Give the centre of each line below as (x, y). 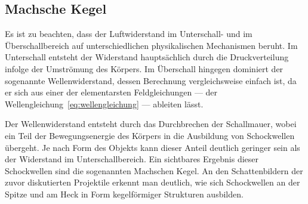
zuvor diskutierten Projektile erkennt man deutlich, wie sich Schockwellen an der (153, 182)
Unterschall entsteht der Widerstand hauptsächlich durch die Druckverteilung (147, 57)
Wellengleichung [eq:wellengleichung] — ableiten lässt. (104, 103)
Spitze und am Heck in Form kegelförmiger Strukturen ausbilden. (124, 194)
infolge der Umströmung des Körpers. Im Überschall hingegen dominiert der (144, 68)
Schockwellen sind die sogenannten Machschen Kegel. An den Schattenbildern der (154, 170)
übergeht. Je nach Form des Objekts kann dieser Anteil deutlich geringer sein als (153, 147)
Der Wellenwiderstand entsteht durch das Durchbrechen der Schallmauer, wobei (151, 124)
